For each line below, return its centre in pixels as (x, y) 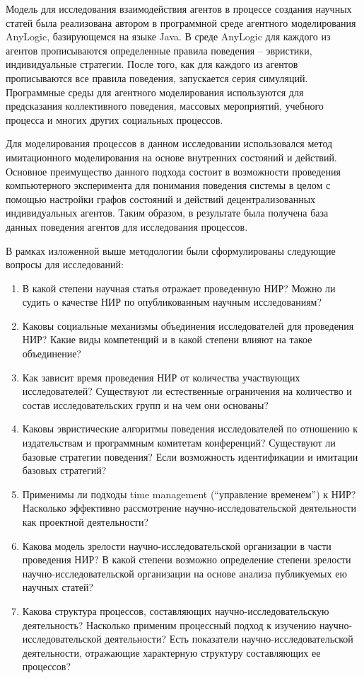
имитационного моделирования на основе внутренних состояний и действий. (171, 157)
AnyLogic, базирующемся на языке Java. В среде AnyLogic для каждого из (168, 36)
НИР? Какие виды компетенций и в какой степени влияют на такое (167, 339)
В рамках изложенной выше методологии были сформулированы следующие (171, 250)
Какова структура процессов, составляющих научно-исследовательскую (176, 610)
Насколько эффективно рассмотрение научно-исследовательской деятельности (189, 508)
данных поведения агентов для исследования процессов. (127, 226)
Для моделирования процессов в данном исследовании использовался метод (169, 143)
